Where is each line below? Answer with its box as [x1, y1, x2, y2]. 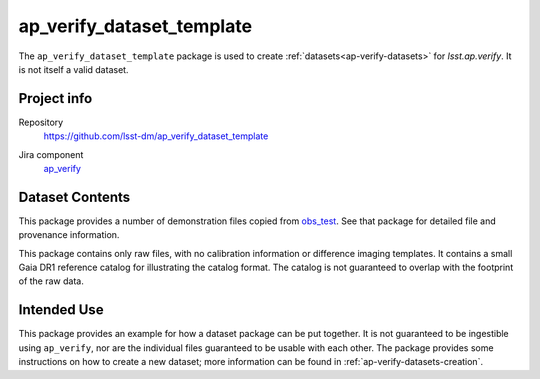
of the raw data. [18, 275, 84, 287]
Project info [18, 90, 93, 107]
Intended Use [18, 301, 104, 319]
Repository [18, 116, 64, 128]
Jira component [18, 148, 84, 160]
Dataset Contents [18, 188, 131, 205]
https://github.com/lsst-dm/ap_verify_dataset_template [43, 130, 269, 142]
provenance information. [18, 229, 120, 241]
